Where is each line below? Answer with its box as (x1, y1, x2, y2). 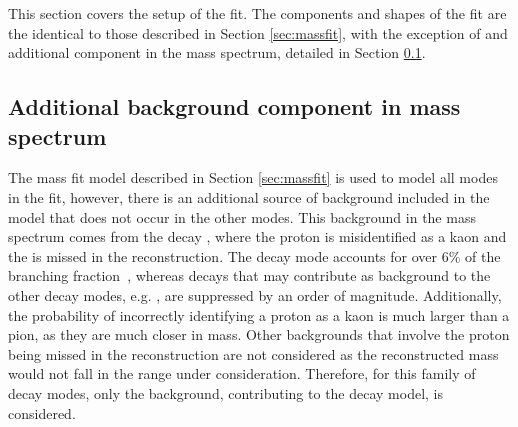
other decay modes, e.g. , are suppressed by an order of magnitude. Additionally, (8, 284, 502, 305)
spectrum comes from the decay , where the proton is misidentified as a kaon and (8, 226, 507, 247)
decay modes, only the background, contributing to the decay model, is (8, 382, 444, 403)
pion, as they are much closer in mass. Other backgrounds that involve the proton (8, 324, 510, 345)
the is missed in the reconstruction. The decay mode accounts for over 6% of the (8, 245, 501, 266)
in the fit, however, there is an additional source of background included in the (8, 186, 490, 207)
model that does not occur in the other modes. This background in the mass (8, 206, 476, 227)
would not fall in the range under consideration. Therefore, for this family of (8, 363, 476, 384)
